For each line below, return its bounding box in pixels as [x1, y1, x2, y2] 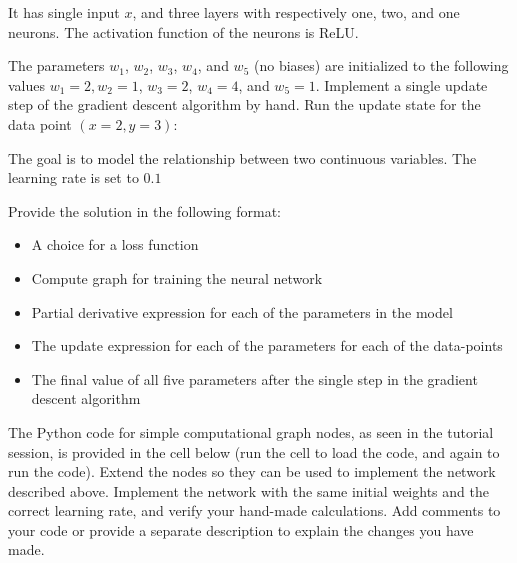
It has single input [8, 2, 120, 22]
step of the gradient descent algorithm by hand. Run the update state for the [8, 94, 481, 115]
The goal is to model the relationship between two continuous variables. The [8, 147, 477, 168]
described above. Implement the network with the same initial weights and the [8, 480, 489, 501]
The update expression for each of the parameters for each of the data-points [31, 335, 503, 356]
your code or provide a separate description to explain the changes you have [8, 519, 474, 540]
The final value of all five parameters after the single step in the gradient [31, 368, 478, 389]
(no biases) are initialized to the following [253, 55, 509, 76]
